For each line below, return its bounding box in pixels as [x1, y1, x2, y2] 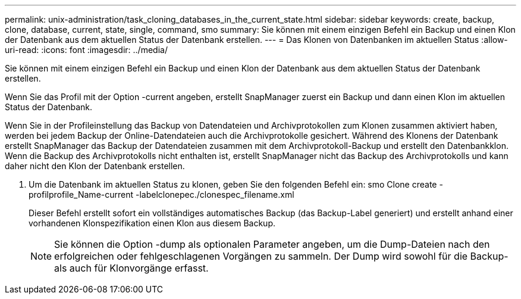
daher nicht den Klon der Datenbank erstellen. [5, 161, 185, 171]
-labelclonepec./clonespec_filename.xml [135, 189, 294, 200]
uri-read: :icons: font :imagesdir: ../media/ [5, 45, 168, 55]
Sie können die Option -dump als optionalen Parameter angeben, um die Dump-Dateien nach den [54, 238, 490, 250]
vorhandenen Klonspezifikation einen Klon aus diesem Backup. [29, 218, 275, 228]
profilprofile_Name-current [29, 189, 134, 200]
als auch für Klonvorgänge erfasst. [54, 262, 209, 274]
